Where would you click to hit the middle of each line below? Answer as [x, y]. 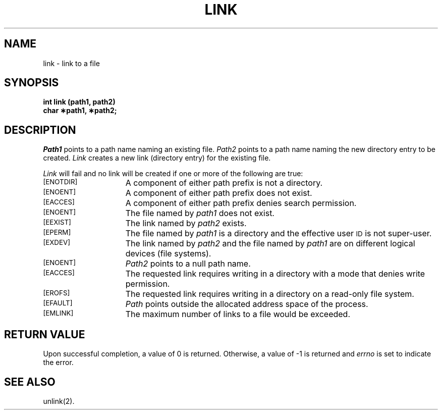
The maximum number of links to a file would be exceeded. [238, 314]
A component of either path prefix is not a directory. [224, 183]
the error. [58, 363]
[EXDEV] [57, 243]
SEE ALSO [30, 382]
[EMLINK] [58, 313]
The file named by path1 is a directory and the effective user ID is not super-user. [279, 234]
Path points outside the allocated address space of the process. [247, 304]
